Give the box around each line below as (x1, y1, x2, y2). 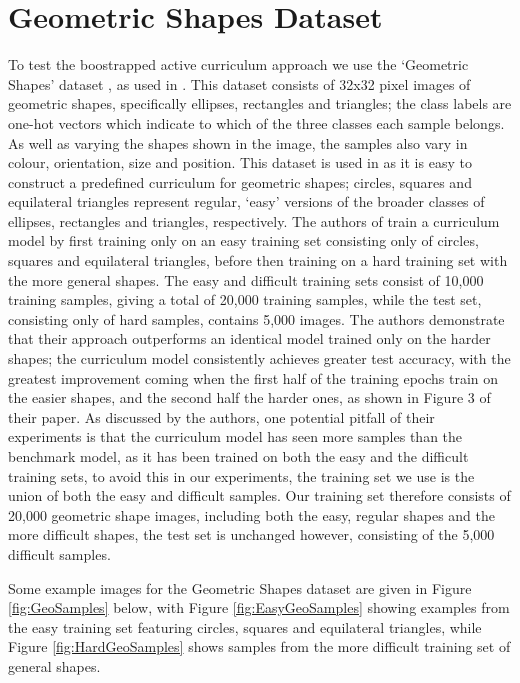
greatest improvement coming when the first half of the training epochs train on (8, 367, 499, 388)
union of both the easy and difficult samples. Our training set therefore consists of (8, 485, 511, 506)
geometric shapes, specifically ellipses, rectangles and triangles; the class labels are (8, 93, 512, 114)
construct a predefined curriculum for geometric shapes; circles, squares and (8, 171, 472, 192)
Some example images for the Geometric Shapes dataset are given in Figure (8, 577, 472, 598)
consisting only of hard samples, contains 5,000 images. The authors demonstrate (8, 308, 505, 329)
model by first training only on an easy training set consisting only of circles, (8, 230, 479, 251)
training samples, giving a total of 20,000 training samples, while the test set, (8, 289, 482, 310)
